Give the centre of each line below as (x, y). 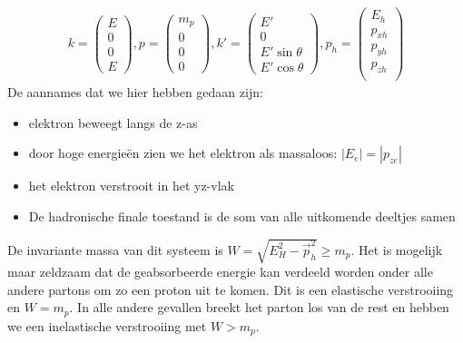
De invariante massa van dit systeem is (115, 249)
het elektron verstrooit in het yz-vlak (131, 186)
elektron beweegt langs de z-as (113, 122)
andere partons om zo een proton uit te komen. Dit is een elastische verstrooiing (231, 289)
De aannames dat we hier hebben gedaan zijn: (135, 92)
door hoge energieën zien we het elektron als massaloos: (183, 153)
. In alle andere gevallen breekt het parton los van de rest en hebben (259, 307)
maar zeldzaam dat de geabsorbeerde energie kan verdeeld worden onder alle (220, 272)
